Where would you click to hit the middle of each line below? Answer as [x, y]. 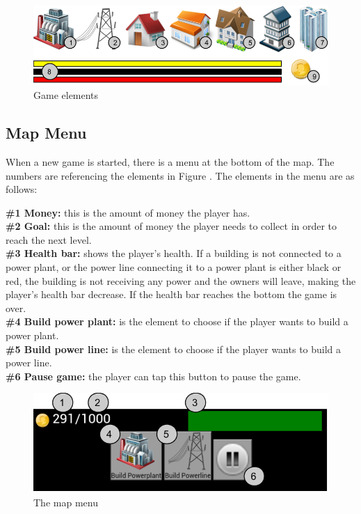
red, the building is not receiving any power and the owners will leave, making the [181, 280]
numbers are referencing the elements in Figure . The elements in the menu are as [180, 175]
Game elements [66, 95]
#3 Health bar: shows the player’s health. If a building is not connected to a [174, 253]
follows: [22, 189]
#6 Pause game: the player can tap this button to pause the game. [153, 376]
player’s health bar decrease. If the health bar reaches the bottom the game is [171, 294]
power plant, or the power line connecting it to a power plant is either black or [174, 267]
